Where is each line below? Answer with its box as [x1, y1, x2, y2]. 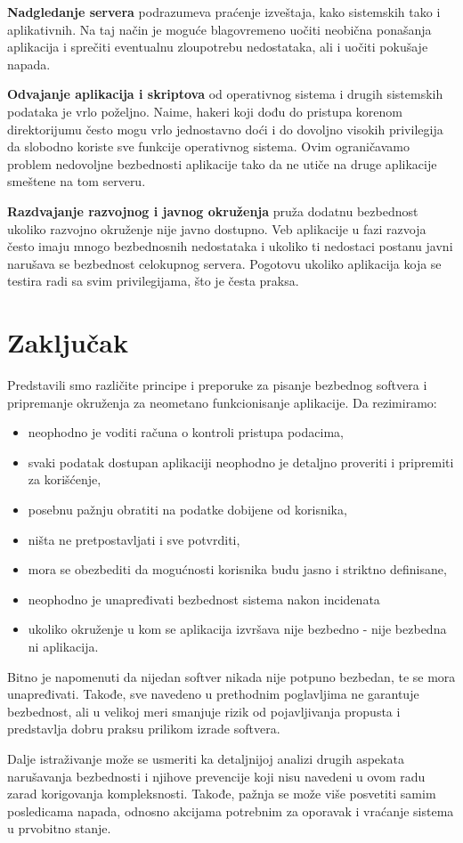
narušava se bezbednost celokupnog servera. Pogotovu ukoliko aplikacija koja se [7, 254, 442, 272]
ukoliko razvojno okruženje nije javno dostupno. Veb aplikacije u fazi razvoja [7, 219, 426, 238]
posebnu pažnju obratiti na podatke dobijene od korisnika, [28, 500, 347, 518]
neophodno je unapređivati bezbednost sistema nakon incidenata [28, 589, 380, 608]
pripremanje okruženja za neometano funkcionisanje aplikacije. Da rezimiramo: [7, 393, 437, 411]
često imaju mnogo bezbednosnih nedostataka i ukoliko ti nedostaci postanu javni [7, 237, 453, 255]
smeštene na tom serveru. [7, 172, 146, 190]
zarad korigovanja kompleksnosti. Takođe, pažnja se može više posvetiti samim [7, 784, 436, 803]
